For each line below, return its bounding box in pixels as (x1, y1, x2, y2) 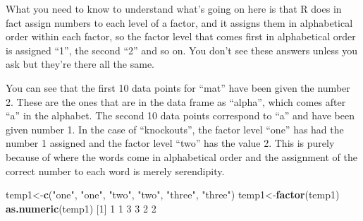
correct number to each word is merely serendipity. (6, 163, 225, 178)
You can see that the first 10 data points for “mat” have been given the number (6, 80, 350, 95)
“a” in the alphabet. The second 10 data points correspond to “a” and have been (6, 108, 355, 123)
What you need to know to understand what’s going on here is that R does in (6, 1, 342, 16)
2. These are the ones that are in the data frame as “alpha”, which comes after (6, 94, 346, 109)
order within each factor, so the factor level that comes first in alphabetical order (6, 29, 356, 44)
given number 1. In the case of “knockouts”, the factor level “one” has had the (6, 121, 344, 136)
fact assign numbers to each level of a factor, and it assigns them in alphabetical (6, 15, 353, 30)
